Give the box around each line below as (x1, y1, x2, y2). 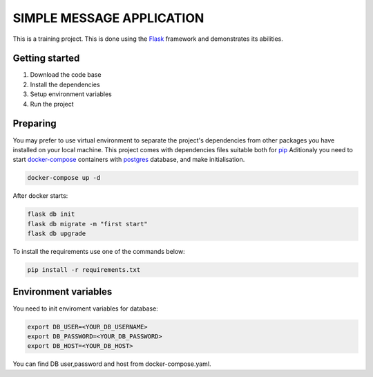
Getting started (12, 53, 80, 64)
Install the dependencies (30, 80, 100, 89)
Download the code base (30, 71, 102, 79)
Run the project (30, 100, 74, 108)
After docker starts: (12, 192, 68, 200)
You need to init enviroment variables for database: (12, 304, 158, 313)
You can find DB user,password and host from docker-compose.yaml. (12, 360, 211, 368)
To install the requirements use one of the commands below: (12, 248, 186, 256)
